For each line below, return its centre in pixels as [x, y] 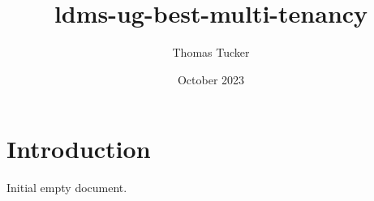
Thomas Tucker [211, 52]
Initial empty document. [67, 188]
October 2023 [211, 79]
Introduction [79, 149]
